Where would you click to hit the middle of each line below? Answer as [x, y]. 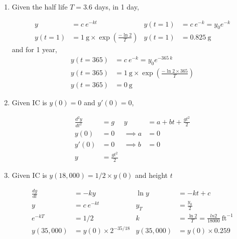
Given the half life [40, 7]
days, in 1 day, [117, 7]
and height [152, 175]
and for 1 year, [34, 49]
